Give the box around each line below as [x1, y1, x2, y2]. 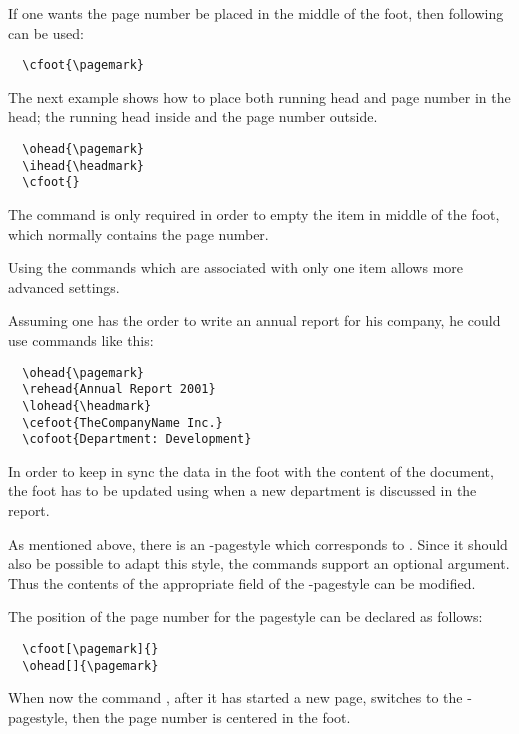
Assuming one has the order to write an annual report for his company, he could [8, 310, 501, 331]
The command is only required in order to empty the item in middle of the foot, [8, 204, 500, 224]
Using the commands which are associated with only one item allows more [8, 257, 464, 278]
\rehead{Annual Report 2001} [22, 382, 216, 397]
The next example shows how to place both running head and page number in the [8, 86, 511, 107]
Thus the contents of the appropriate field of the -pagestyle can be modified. [8, 572, 476, 593]
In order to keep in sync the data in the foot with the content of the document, [8, 460, 494, 481]
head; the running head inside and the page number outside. [8, 106, 378, 127]
